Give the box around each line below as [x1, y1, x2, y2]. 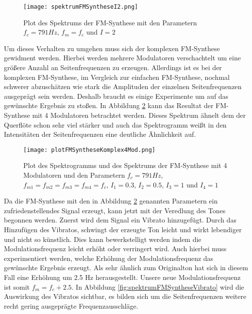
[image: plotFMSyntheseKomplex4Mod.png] [23, 146, 156, 153]
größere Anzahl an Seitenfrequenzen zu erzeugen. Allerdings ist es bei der [4, 62, 222, 73]
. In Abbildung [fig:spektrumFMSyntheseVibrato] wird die [71, 281, 244, 292]
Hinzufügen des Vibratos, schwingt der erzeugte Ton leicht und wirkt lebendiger [4, 224, 242, 234]
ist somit [4, 281, 30, 292]
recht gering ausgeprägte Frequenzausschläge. [4, 300, 138, 311]
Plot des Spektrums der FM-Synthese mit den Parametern [23, 17, 197, 27]
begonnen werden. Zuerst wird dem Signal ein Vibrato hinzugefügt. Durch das [4, 215, 236, 225]
